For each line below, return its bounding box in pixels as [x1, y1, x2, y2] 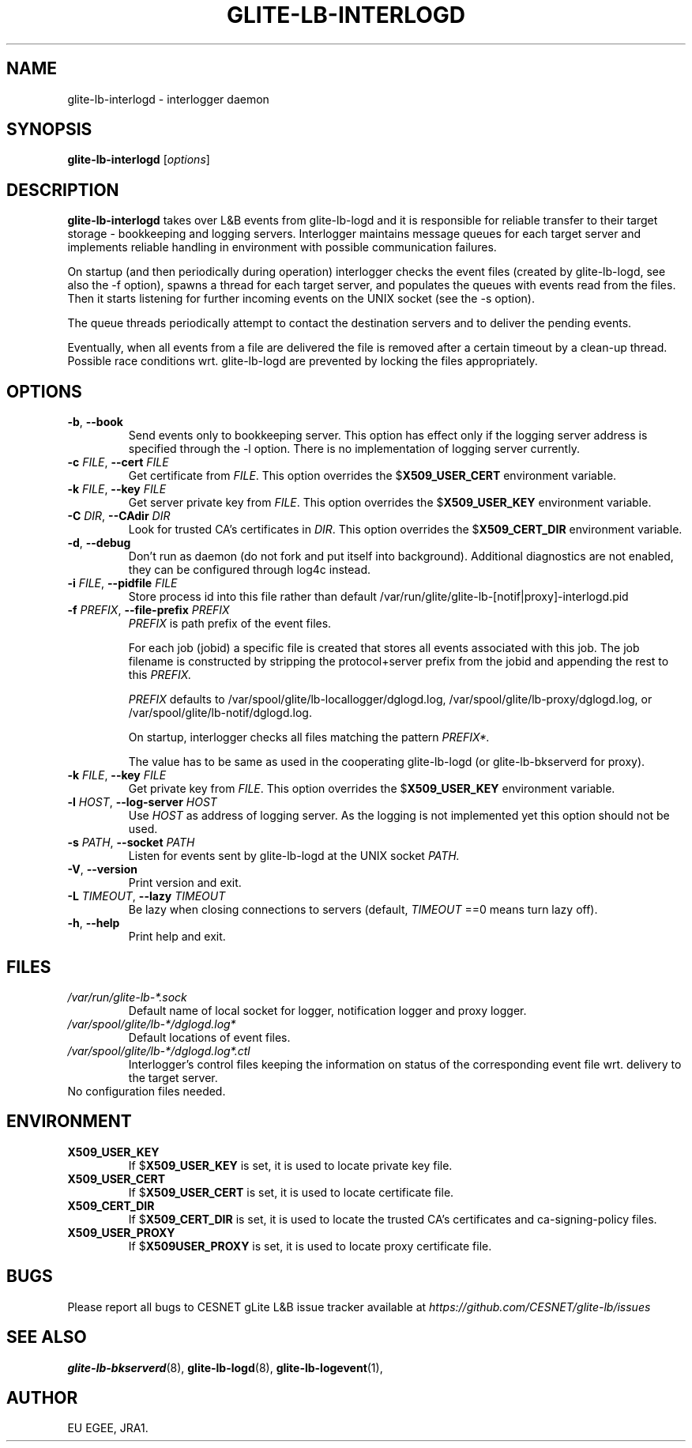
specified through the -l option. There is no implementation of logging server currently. [128, 442, 580, 456]
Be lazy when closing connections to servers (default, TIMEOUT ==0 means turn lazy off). [128, 903, 598, 917]
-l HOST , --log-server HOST [67, 795, 217, 809]
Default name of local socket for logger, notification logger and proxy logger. [128, 1003, 527, 1017]
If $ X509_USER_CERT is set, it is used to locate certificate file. [128, 1185, 454, 1199]
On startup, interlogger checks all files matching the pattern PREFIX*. [128, 730, 490, 745]
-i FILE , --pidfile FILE [67, 576, 178, 590]
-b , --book [67, 415, 123, 429]
